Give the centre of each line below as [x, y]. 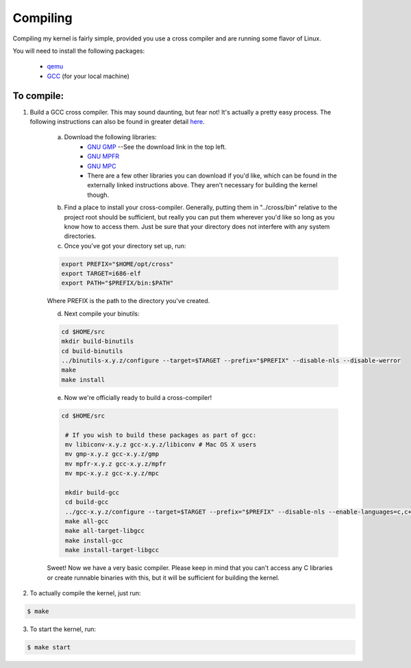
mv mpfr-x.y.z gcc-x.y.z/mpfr [116, 464]
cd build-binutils [92, 351]
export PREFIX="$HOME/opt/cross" [117, 264]
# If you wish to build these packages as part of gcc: [161, 435]
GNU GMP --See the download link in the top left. [157, 147]
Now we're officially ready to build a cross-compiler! [138, 397]
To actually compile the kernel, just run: [85, 593]
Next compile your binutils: [102, 313]
